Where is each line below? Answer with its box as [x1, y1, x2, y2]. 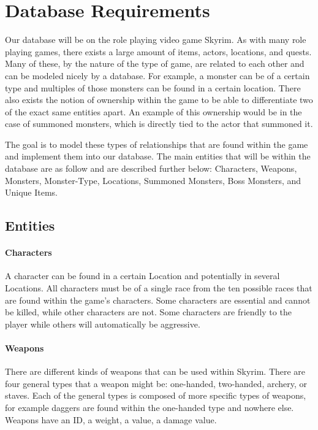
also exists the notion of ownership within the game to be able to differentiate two [5, 93, 313, 106]
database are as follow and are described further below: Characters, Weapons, [5, 162, 297, 175]
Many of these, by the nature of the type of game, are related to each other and [5, 57, 305, 70]
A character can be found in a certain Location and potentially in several [5, 269, 280, 282]
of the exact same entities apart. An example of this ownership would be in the [5, 105, 302, 118]
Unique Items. [5, 186, 58, 199]
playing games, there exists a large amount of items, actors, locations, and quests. [5, 45, 312, 58]
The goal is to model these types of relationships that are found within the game [5, 137, 308, 150]
